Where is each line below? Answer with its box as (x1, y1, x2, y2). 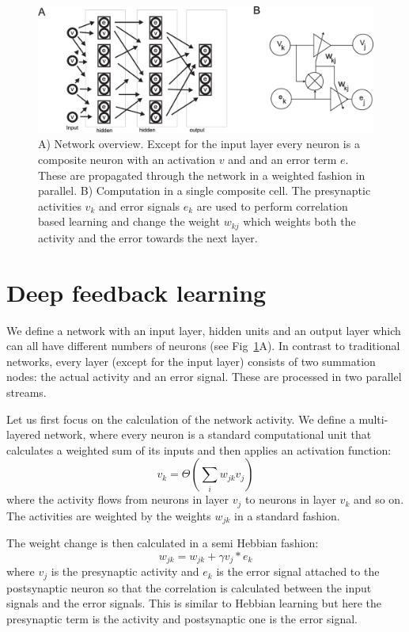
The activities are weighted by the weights (6, 507, 211, 523)
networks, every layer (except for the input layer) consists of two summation (6, 352, 376, 369)
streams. (6, 383, 47, 400)
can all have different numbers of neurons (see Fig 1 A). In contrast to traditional (6, 337, 400, 354)
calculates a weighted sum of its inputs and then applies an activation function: (6, 441, 392, 458)
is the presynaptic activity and (51, 563, 199, 580)
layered (6, 426, 41, 443)
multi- (358, 410, 388, 427)
